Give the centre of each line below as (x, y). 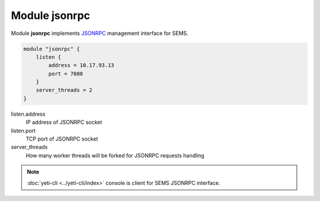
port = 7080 (65, 74)
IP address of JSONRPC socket (64, 122)
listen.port (23, 130)
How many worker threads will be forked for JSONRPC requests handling (115, 155)
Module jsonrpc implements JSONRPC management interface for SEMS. (100, 33)
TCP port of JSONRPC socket (62, 139)
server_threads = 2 (64, 90)
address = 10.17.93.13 (81, 66)
